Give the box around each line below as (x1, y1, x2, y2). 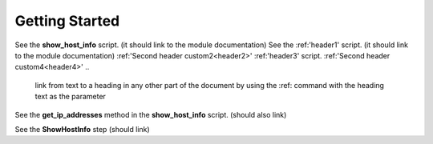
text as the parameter (34, 92, 106, 102)
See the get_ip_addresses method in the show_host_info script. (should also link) (14, 110, 287, 119)
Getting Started (14, 12, 120, 30)
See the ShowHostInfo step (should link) (14, 124, 150, 134)
